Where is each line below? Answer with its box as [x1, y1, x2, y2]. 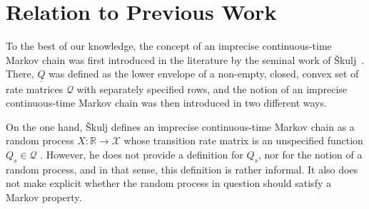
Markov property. [6, 189, 82, 204]
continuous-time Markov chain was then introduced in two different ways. [6, 95, 327, 110]
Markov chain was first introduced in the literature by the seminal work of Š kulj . [6, 52, 365, 67]
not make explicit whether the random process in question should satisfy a [6, 176, 331, 191]
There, [6, 66, 34, 81]
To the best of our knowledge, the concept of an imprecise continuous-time [6, 38, 332, 53]
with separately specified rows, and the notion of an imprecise [76, 81, 348, 96]
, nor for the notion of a [258, 146, 363, 161]
